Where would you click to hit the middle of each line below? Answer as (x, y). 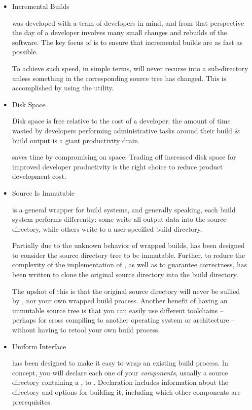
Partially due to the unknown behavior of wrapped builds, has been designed (128, 245)
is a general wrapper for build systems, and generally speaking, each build (124, 209)
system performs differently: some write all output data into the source (119, 219)
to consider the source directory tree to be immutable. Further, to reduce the (128, 255)
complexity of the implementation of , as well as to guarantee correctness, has (129, 265)
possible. (25, 52)
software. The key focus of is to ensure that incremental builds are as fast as (127, 42)
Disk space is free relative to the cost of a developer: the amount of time (121, 121)
